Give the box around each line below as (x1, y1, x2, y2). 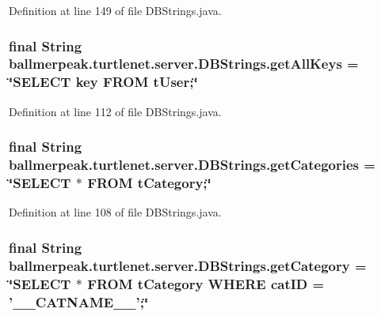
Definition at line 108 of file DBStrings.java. (9, 204, 222, 220)
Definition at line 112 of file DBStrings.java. (9, 103, 222, 119)
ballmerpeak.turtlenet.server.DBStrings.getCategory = (9, 255, 367, 275)
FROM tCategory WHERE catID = (87, 273, 325, 293)
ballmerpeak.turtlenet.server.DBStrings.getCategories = (9, 155, 375, 175)
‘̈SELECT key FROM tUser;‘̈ (9, 72, 198, 92)
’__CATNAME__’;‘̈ (9, 292, 149, 311)
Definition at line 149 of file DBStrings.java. (9, 2, 222, 18)
